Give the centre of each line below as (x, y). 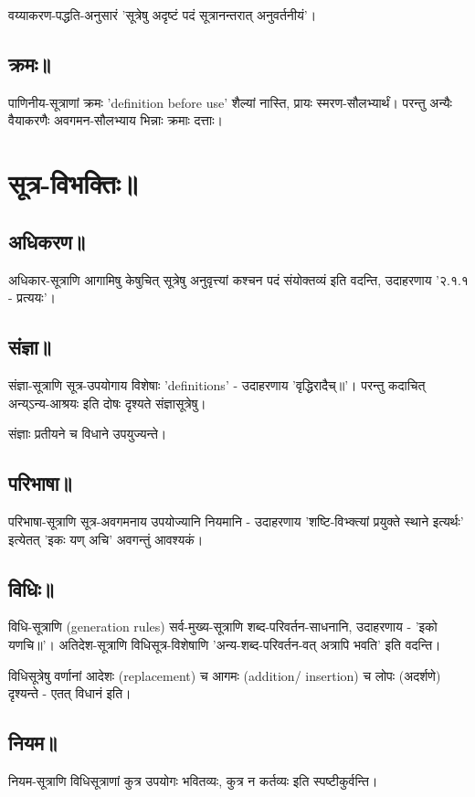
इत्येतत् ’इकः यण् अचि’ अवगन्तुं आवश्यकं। (106, 539)
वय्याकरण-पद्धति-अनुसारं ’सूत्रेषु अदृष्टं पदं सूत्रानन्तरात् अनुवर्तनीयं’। (163, 15)
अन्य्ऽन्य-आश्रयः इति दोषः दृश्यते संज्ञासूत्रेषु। (107, 403)
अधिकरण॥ (47, 241)
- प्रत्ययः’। (32, 298)
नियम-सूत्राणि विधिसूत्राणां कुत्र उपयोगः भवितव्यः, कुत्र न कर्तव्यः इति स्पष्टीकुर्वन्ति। (193, 780)
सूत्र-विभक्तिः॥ (73, 183)
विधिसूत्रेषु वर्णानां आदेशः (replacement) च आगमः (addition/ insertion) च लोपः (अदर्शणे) (225, 675)
